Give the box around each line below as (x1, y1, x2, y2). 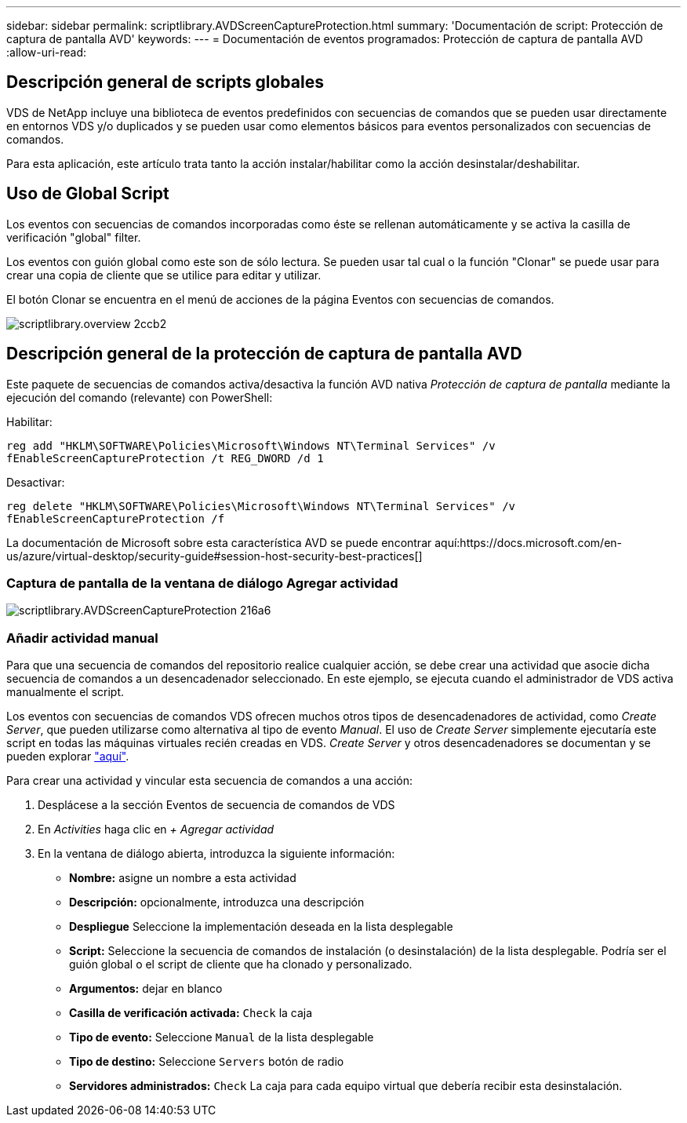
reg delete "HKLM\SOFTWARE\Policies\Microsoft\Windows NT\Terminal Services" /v (6, 499, 516, 512)
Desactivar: (6, 475, 65, 489)
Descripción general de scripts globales (6, 72, 324, 93)
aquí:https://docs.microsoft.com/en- (434, 535, 623, 549)
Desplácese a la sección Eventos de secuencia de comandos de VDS (38, 798, 395, 812)
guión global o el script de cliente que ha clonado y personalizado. (69, 957, 413, 972)
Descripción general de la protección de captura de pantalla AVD (6, 344, 522, 364)
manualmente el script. (6, 685, 125, 699)
